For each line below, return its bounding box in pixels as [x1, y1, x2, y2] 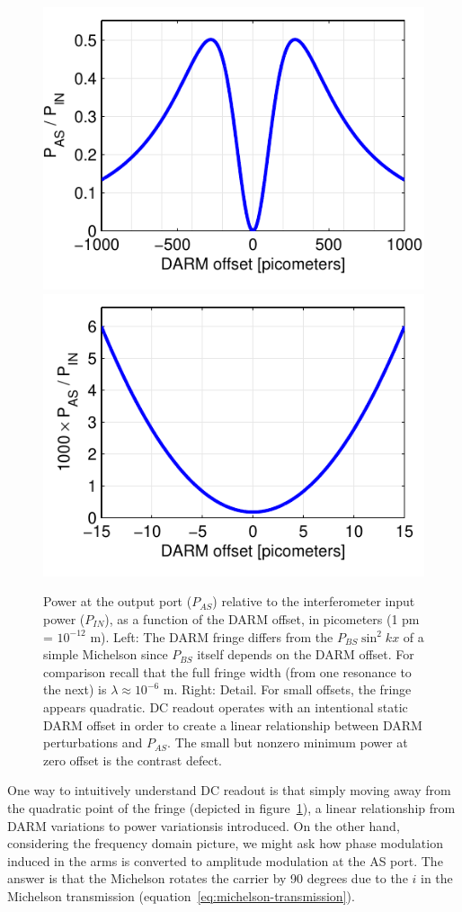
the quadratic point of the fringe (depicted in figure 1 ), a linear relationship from [7, 798, 456, 817]
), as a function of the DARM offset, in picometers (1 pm [104, 609, 420, 628]
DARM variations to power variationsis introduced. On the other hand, [7, 816, 400, 835]
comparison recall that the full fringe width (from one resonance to [43, 662, 412, 681]
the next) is [43, 680, 107, 699]
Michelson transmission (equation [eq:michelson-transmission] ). [7, 886, 355, 905]
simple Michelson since [43, 645, 168, 664]
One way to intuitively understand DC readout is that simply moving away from [7, 781, 451, 800]
